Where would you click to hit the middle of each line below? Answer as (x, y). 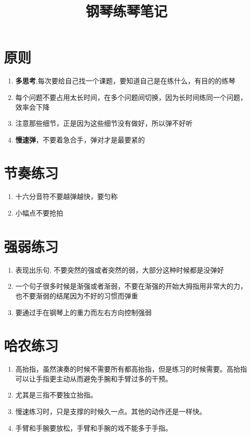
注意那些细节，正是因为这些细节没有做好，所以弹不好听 (104, 123)
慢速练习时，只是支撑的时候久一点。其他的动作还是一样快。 (111, 411)
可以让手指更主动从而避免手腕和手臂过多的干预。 (94, 378)
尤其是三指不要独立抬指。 (56, 395)
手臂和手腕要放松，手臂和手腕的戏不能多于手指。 (94, 427)
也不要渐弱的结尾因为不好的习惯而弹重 (77, 295)
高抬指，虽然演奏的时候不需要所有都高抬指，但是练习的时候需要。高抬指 (131, 369)
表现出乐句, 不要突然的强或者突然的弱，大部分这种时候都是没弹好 (120, 269)
